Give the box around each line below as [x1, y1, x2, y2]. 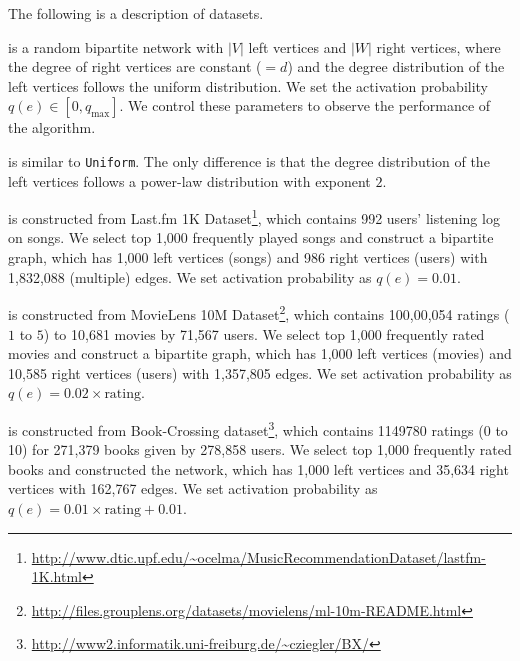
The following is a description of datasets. [8, 3, 264, 23]
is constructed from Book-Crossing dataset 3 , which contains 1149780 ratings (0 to [8, 416, 508, 440]
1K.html [31, 566, 82, 587]
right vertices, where [376, 36, 501, 57]
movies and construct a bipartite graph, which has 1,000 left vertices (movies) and [8, 343, 512, 364]
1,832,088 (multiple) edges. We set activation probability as [8, 266, 372, 287]
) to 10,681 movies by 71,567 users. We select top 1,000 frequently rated [43, 323, 485, 344]
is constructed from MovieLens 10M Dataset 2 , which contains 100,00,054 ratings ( [8, 301, 510, 324]
